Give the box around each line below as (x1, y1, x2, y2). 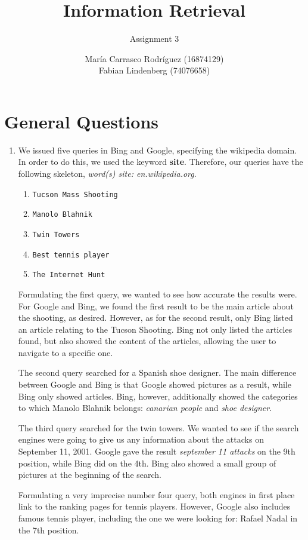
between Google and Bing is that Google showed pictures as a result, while (18, 378, 291, 391)
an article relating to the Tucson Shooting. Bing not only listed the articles (18, 323, 293, 335)
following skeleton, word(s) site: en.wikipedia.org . (18, 167, 197, 180)
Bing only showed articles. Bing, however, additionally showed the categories (18, 389, 298, 402)
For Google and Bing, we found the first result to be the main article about (18, 299, 294, 312)
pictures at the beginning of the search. (18, 468, 161, 481)
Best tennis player (32, 250, 110, 259)
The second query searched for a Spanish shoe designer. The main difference (18, 366, 297, 379)
